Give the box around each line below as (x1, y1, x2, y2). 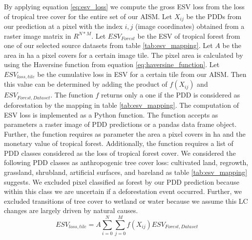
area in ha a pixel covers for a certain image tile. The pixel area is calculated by (4, 49, 243, 60)
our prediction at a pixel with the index (4, 21, 123, 31)
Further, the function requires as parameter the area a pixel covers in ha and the (4, 128, 246, 139)
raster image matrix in (4, 30, 71, 41)
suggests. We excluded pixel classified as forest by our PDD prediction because (4, 176, 239, 187)
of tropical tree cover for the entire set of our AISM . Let (4, 11, 172, 21)
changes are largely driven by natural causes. (4, 205, 138, 216)
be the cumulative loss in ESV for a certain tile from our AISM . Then (37, 69, 247, 79)
